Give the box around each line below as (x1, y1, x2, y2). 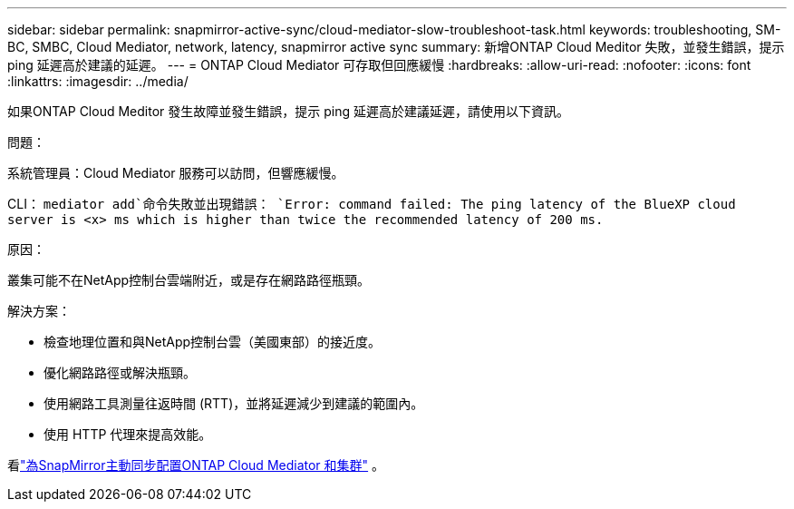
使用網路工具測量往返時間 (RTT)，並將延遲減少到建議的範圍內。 (44, 396, 424, 411)
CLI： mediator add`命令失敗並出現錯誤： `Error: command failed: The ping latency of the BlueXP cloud (7, 196, 736, 211)
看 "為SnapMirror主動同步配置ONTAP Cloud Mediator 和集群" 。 (7, 457, 385, 473)
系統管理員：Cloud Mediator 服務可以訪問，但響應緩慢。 (7, 165, 344, 181)
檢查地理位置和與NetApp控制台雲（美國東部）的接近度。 (44, 334, 382, 349)
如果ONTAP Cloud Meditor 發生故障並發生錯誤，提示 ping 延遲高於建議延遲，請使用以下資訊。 (7, 103, 569, 119)
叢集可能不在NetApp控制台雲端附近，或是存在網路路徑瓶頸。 (7, 272, 371, 288)
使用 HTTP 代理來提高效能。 (44, 426, 212, 442)
